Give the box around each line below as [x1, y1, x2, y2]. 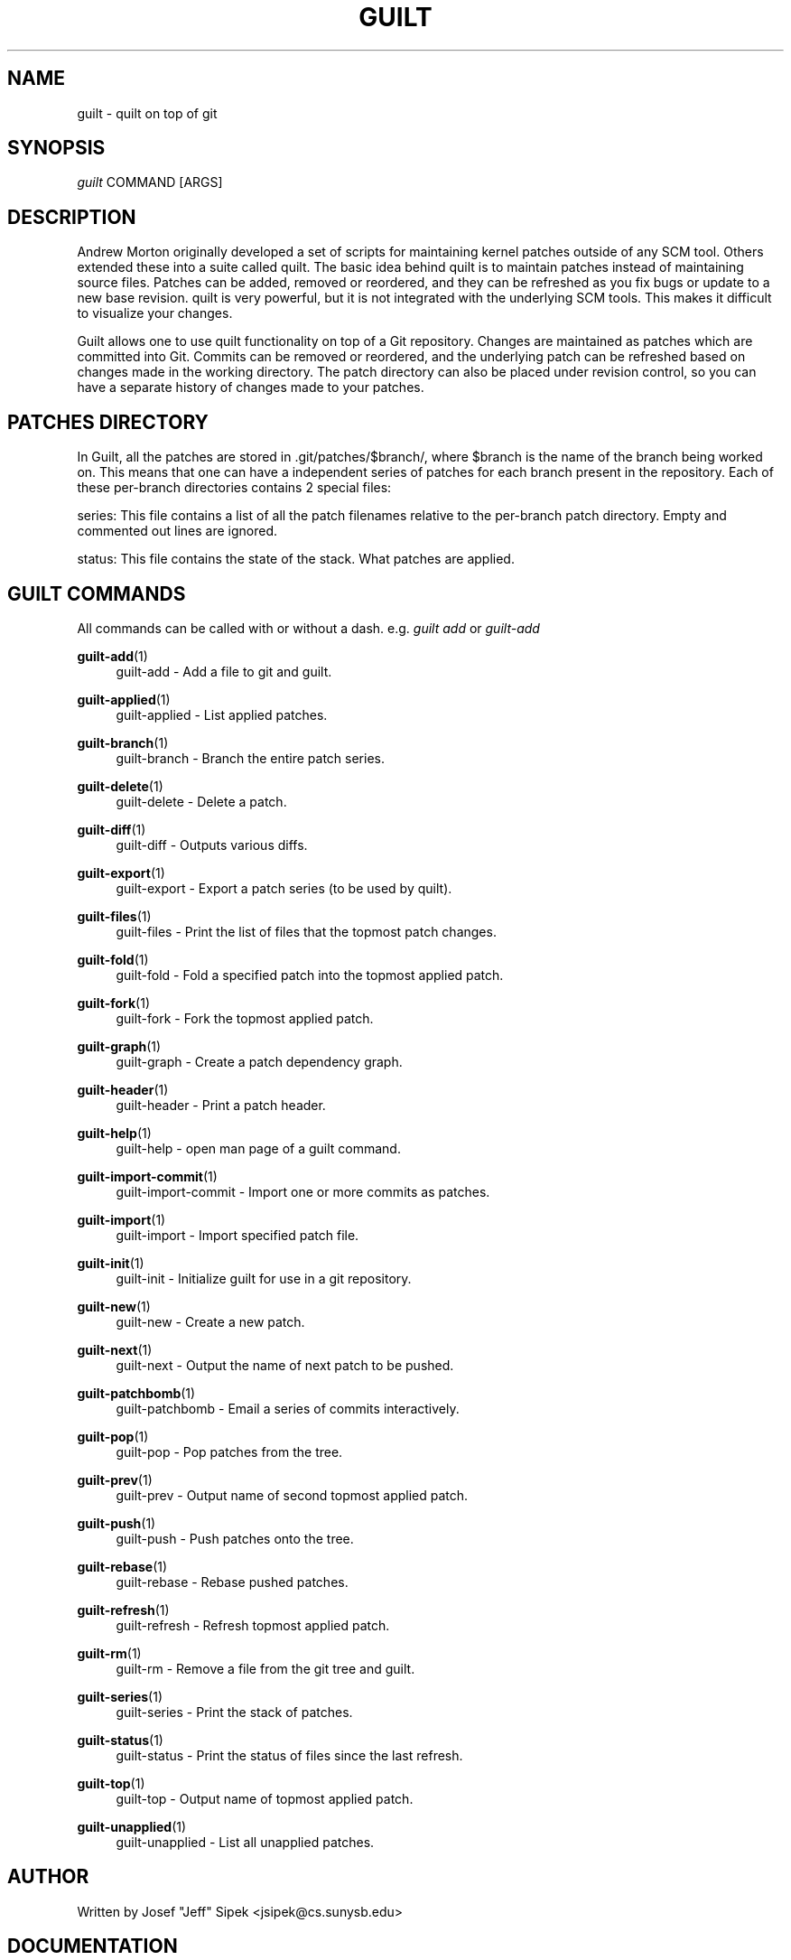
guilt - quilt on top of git [77, 105, 218, 121]
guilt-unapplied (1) [77, 1818, 187, 1834]
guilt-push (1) [77, 1515, 156, 1531]
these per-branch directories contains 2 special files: [77, 480, 392, 496]
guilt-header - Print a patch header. [116, 1097, 326, 1113]
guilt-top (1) [77, 1775, 145, 1791]
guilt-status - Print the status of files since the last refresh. [116, 1747, 463, 1763]
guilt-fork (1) [77, 994, 151, 1011]
